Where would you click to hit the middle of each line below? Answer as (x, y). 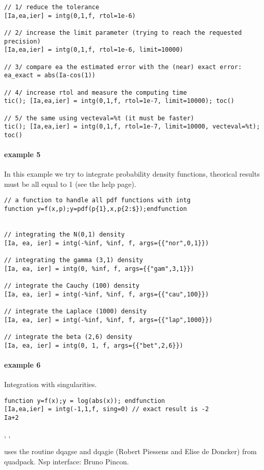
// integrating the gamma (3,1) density (74, 260)
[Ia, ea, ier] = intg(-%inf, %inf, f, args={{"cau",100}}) (106, 294)
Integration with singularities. (51, 384)
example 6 (22, 364)
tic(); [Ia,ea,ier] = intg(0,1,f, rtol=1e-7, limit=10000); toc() (119, 101)
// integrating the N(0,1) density (65, 235)
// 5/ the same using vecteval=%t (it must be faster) (99, 118)
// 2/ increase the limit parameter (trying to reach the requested (123, 33)
